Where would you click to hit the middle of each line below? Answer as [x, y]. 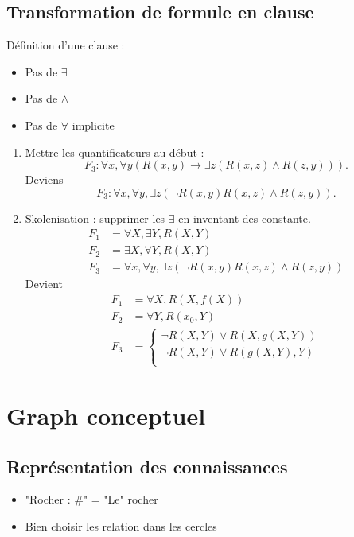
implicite [93, 125]
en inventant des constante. [245, 218]
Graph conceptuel [106, 415]
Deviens [44, 179]
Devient [44, 284]
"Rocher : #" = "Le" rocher [91, 499]
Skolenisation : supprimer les [95, 218]
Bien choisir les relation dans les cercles [121, 525]
